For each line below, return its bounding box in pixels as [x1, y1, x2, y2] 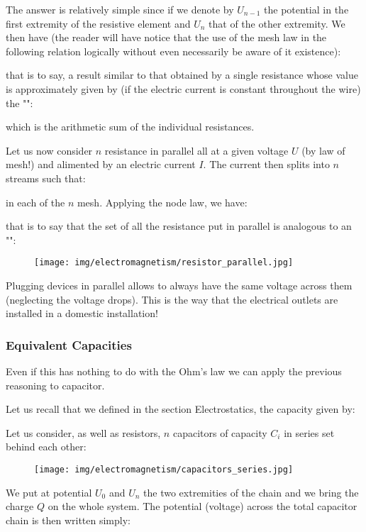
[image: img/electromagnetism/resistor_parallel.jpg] [34, 257, 294, 268]
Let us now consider [6, 143, 93, 157]
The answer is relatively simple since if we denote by [6, 2, 234, 16]
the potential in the [264, 2, 349, 16]
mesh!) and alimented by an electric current [6, 157, 196, 172]
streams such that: [6, 170, 86, 185]
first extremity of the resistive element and [6, 16, 191, 31]
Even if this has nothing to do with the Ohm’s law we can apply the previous [6, 363, 342, 378]
